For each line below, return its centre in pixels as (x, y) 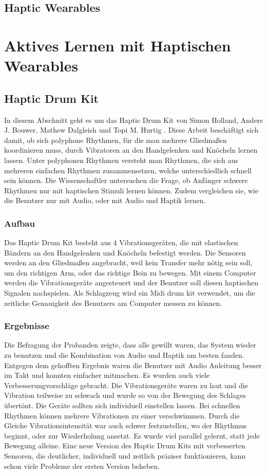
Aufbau (20, 223)
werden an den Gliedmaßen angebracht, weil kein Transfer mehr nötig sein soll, (128, 262)
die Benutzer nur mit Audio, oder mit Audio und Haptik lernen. (105, 200)
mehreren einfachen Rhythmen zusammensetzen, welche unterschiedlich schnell (128, 170)
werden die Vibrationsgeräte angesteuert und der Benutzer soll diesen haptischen (131, 283)
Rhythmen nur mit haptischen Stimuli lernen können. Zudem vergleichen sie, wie (131, 190)
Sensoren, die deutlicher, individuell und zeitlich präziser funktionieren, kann (125, 456)
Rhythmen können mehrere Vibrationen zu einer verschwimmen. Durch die (122, 415)
